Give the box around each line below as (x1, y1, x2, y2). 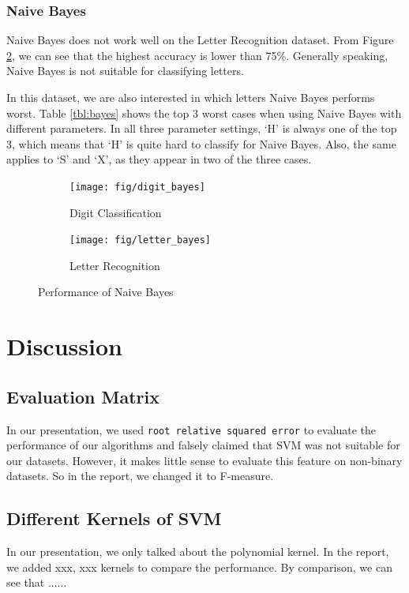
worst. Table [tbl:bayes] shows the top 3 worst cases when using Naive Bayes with (6, 104, 402, 121)
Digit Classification (69, 204, 162, 220)
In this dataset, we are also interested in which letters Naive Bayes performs (6, 89, 375, 105)
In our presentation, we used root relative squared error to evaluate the (6, 421, 377, 437)
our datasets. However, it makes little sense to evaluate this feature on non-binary (6, 452, 403, 468)
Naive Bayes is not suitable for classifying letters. (6, 62, 244, 79)
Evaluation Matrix (6, 384, 159, 408)
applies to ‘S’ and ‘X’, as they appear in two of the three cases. (6, 151, 312, 167)
